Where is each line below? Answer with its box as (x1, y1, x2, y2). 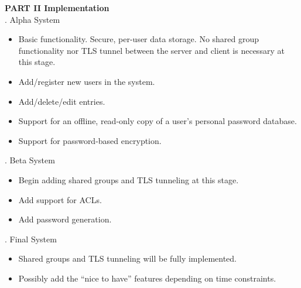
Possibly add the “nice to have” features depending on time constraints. (18, 272, 276, 284)
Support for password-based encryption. (18, 134, 162, 146)
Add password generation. (18, 213, 112, 225)
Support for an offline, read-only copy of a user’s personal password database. (18, 115, 297, 127)
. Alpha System (5, 13, 60, 25)
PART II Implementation (5, 2, 110, 13)
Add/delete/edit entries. (18, 95, 105, 107)
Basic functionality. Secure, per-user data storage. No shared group (18, 33, 259, 45)
